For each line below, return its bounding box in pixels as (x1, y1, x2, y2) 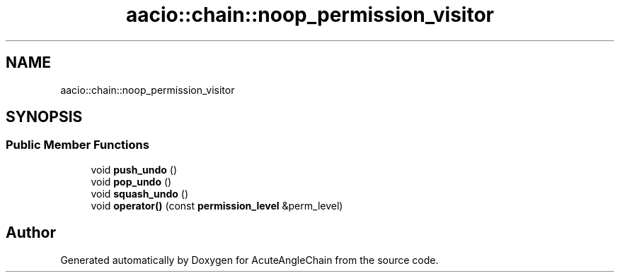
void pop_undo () (91, 175, 172, 188)
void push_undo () (91, 163, 178, 176)
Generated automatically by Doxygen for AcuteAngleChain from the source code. (60, 253, 439, 266)
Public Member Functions (6, 138, 149, 152)
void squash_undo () (91, 187, 189, 200)
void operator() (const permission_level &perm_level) (91, 199, 343, 212)
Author (6, 224, 56, 242)
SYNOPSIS (6, 108, 83, 126)
